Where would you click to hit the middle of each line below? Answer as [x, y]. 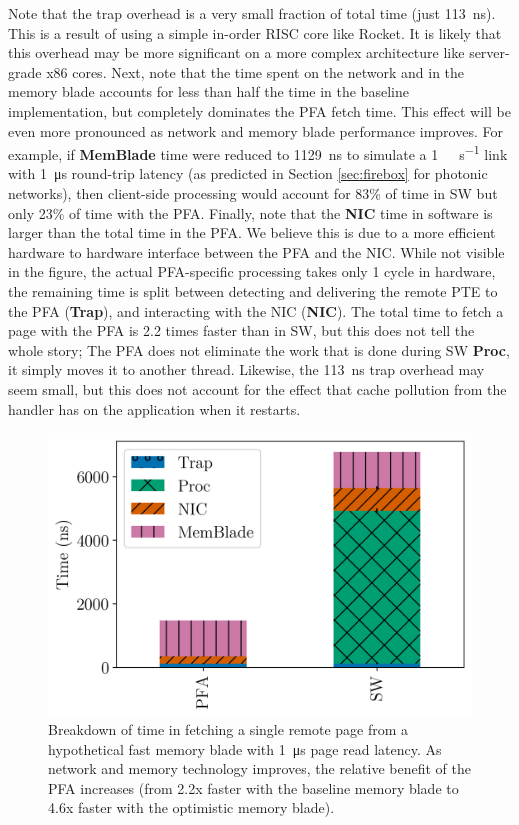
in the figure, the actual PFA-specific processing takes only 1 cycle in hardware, [252, 271]
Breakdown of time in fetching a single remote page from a [228, 729]
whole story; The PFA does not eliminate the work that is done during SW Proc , [259, 349]
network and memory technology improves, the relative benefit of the [259, 768]
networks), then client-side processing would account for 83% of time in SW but [253, 193]
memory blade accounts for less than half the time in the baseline [208, 91]
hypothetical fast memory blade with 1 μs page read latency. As [245, 748]
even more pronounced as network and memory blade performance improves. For [255, 130]
